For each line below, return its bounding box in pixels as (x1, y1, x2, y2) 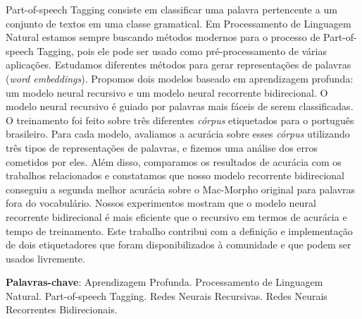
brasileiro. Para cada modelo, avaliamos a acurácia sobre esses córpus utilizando (6, 126, 350, 141)
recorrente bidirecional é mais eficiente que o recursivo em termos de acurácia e (6, 209, 347, 224)
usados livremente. (6, 251, 85, 265)
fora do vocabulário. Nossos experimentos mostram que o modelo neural (6, 195, 316, 210)
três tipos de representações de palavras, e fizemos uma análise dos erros (6, 140, 318, 155)
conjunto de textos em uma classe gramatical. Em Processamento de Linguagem (6, 16, 351, 30)
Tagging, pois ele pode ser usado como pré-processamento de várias (37, 43, 327, 58)
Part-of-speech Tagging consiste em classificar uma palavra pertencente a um (6, 2, 337, 16)
